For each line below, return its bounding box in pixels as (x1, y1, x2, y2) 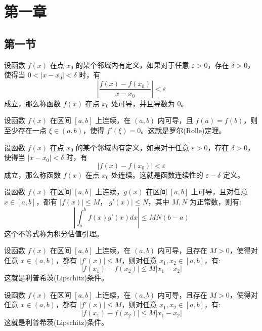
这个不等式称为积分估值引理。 (4, 228, 103, 238)
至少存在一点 (4, 125, 47, 135)
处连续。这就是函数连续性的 (111, 169, 203, 180)
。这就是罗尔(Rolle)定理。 (141, 125, 226, 135)
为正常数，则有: (190, 196, 242, 206)
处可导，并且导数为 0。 (111, 98, 188, 108)
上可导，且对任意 (191, 186, 248, 197)
